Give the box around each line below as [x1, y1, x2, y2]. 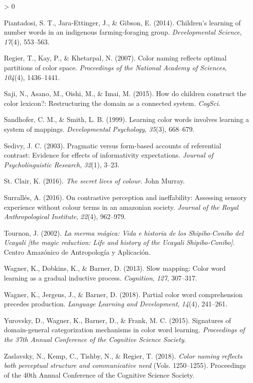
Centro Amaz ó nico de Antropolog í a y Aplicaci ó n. [4, 246, 151, 257]
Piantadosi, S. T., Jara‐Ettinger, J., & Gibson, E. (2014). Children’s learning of [4, 17, 241, 27]
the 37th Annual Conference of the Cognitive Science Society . [4, 334, 186, 344]
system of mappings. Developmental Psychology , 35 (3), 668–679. [4, 123, 195, 134]
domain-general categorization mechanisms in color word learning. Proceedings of [4, 324, 245, 335]
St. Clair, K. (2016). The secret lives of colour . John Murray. [4, 176, 185, 186]
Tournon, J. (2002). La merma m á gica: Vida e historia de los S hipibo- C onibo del [4, 227, 244, 238]
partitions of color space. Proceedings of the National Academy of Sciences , [4, 62, 227, 72]
